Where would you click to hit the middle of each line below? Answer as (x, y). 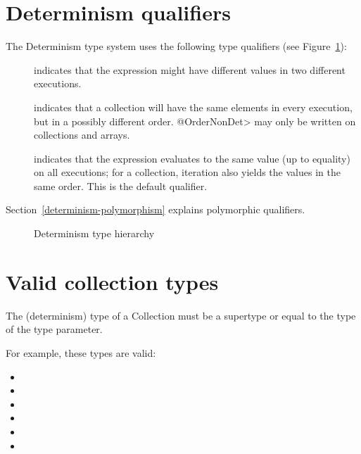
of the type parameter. (54, 329)
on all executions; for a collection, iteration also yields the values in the (187, 172)
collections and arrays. (82, 135)
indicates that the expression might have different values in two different (190, 69)
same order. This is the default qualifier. (121, 185)
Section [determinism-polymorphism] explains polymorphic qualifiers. (156, 209)
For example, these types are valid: (81, 352)
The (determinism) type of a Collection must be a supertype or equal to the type (181, 315)
